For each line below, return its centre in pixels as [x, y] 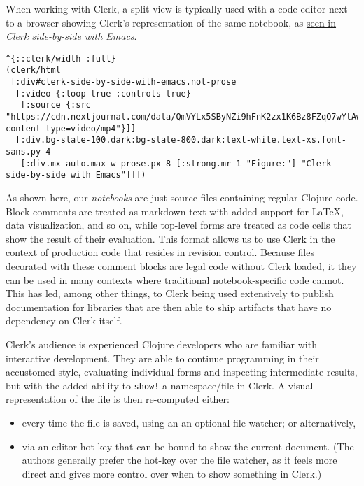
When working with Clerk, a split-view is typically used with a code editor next [177, 8]
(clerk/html [33, 70]
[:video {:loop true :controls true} [103, 93]
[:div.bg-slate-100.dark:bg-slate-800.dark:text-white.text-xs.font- [181, 140]
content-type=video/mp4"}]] [71, 128]
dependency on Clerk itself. [64, 321]
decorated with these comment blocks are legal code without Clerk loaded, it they [181, 265]
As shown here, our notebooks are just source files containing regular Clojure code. [182, 197]
